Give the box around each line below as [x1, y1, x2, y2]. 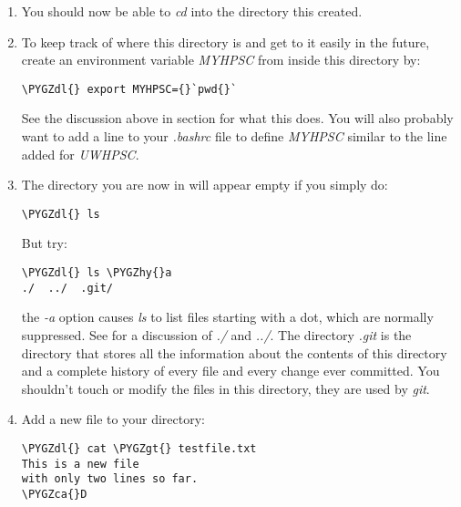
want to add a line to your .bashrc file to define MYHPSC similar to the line [21, 127, 447, 146]
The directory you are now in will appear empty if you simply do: [21, 175, 388, 194]
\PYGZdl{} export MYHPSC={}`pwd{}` [21, 82, 238, 96]
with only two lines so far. [21, 472, 199, 486]
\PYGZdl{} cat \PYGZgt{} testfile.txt [21, 441, 257, 455]
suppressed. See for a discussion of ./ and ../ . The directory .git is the [21, 325, 412, 344]
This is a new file [21, 457, 139, 471]
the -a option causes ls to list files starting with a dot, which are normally [21, 307, 434, 326]
